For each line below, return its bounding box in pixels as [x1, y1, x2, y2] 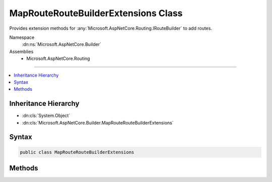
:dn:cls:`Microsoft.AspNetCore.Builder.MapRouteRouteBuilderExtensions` [22, 119, 174, 126]
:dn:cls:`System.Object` [22, 112, 71, 118]
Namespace [9, 34, 35, 40]
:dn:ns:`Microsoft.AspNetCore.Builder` [22, 41, 102, 47]
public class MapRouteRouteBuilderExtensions [20, 149, 134, 155]
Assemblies [9, 48, 34, 54]
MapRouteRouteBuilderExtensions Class [9, 8, 183, 19]
